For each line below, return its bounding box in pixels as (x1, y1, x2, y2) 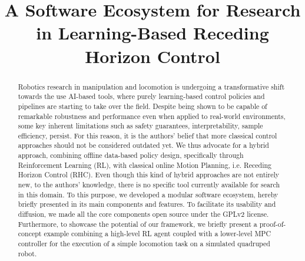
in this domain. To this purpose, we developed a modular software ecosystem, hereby (18, 189, 279, 199)
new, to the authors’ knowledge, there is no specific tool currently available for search (18, 180, 280, 190)
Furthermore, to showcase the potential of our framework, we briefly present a (18, 219, 257, 229)
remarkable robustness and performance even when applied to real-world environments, (18, 111, 286, 121)
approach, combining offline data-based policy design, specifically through (18, 150, 244, 160)
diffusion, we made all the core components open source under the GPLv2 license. (18, 209, 269, 219)
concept (18, 229, 42, 239)
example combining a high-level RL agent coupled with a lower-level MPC (44, 229, 271, 239)
